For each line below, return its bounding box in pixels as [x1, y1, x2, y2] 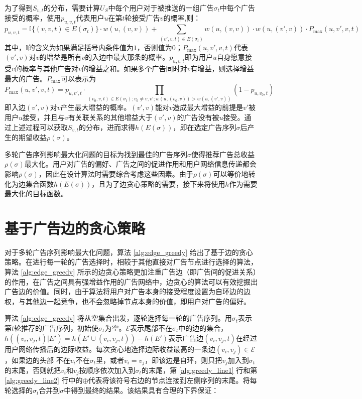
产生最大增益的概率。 [60, 102, 131, 112]
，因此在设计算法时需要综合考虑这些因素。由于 [38, 168, 193, 179]
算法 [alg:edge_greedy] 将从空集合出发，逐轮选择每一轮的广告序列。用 [5, 313, 232, 323]
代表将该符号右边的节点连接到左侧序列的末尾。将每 [88, 375, 257, 385]
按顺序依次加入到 [79, 365, 136, 375]
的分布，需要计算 [44, 3, 100, 13]
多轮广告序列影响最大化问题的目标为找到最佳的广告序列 [5, 149, 187, 159]
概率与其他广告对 [22, 63, 78, 73]
